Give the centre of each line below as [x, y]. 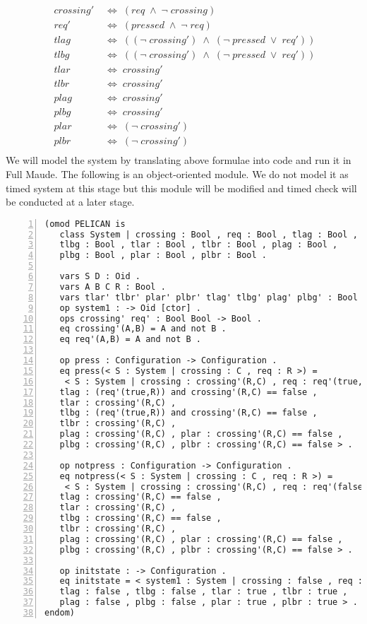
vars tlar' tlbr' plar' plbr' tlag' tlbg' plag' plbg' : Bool [209, 297]
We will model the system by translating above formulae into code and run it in [179, 160]
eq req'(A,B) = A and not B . [130, 340]
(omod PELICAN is [85, 224]
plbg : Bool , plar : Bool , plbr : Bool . [163, 255]
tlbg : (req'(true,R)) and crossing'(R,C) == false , [188, 413]
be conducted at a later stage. [70, 202]
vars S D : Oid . [100, 277]
